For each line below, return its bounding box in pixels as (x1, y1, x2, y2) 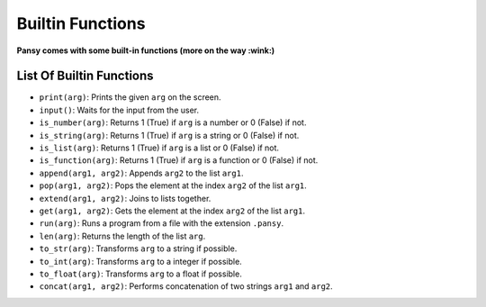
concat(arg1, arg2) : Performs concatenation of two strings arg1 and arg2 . (39, 281, 333, 292)
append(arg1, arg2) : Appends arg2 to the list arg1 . (39, 167, 244, 178)
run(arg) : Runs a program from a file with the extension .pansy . (39, 218, 283, 229)
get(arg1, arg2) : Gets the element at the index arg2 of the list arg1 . (39, 205, 306, 216)
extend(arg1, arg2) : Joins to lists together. (39, 193, 211, 203)
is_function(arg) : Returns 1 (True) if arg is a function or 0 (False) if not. (39, 155, 319, 166)
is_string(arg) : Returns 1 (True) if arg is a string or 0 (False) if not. (39, 130, 300, 140)
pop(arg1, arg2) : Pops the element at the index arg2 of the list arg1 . (39, 180, 308, 191)
